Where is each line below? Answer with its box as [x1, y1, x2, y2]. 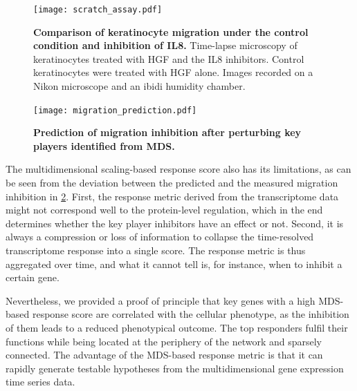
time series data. [6, 374, 75, 389]
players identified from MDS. [33, 138, 175, 153]
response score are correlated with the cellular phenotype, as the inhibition [32, 307, 349, 321]
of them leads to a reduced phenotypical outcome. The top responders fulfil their [6, 321, 348, 334]
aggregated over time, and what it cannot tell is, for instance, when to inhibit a [6, 256, 342, 271]
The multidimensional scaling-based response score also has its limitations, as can [6, 162, 351, 176]
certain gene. [6, 270, 59, 285]
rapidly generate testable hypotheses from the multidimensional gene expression [6, 361, 344, 375]
